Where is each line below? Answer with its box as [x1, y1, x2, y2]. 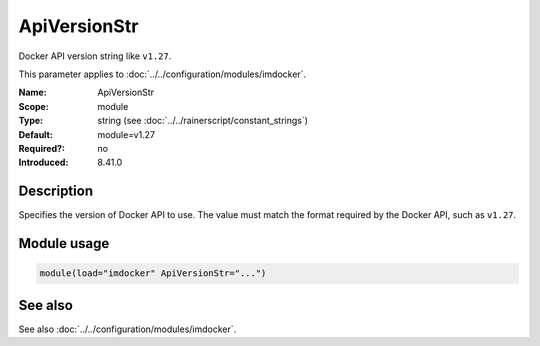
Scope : [18, 100, 49, 112]
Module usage [18, 235, 110, 252]
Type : [18, 115, 44, 127]
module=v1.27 [97, 128, 155, 140]
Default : [18, 128, 54, 140]
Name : [18, 86, 47, 99]
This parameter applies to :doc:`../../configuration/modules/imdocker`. [18, 68, 307, 80]
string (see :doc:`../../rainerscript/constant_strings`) [97, 115, 309, 127]
